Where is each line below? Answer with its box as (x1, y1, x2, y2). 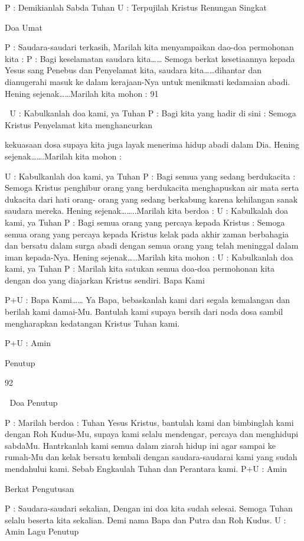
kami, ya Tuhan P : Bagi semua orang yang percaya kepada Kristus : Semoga (5, 216, 285, 228)
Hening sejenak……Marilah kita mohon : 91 (5, 87, 159, 99)
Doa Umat (5, 21, 43, 33)
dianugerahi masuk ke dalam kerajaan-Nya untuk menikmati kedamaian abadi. (5, 75, 290, 87)
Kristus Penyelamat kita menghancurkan (5, 118, 153, 131)
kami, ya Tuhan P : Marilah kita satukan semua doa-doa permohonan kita (5, 262, 275, 275)
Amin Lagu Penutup (5, 525, 79, 537)
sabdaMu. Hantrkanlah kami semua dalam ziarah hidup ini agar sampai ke (5, 439, 276, 451)
